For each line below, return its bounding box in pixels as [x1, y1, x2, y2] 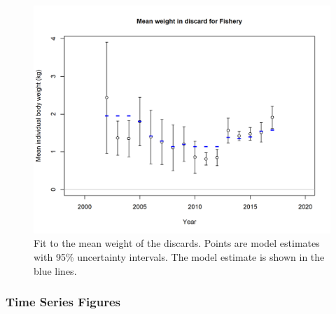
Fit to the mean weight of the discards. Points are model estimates [34, 236, 320, 250]
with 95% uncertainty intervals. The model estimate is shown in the [34, 250, 325, 264]
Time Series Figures [6, 293, 120, 311]
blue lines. [34, 263, 77, 278]
